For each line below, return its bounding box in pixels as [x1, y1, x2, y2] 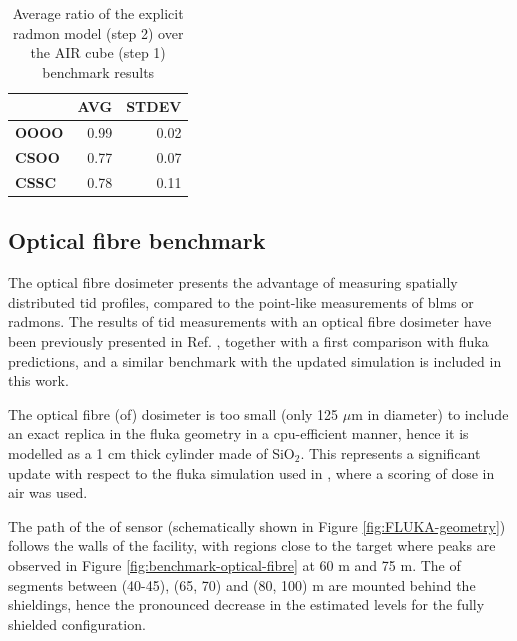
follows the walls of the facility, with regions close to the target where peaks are [8, 535, 496, 556]
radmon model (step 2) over [12, 22, 184, 43]
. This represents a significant [300, 442, 481, 463]
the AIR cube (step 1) [30, 42, 166, 63]
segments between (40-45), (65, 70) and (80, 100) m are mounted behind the [8, 574, 476, 595]
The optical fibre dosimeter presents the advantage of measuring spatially [8, 272, 458, 293]
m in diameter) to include [351, 403, 509, 424]
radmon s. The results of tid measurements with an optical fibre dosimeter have [8, 311, 492, 332]
